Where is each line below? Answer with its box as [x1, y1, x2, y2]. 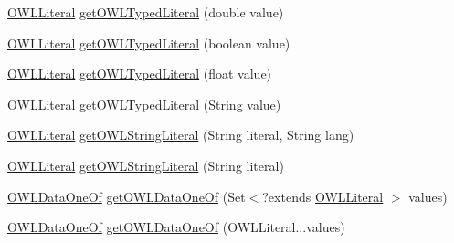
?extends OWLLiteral [262, 186, 384, 206]
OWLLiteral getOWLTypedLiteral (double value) [7, 3, 284, 21]
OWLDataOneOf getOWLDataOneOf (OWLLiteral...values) [7, 217, 345, 237]
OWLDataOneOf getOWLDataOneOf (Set [7, 186, 246, 206]
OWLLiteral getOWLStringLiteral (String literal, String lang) [7, 125, 354, 144]
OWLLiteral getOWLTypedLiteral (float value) [7, 64, 272, 83]
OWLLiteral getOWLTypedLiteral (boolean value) [7, 33, 290, 52]
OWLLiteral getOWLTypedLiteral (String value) [7, 94, 281, 113]
